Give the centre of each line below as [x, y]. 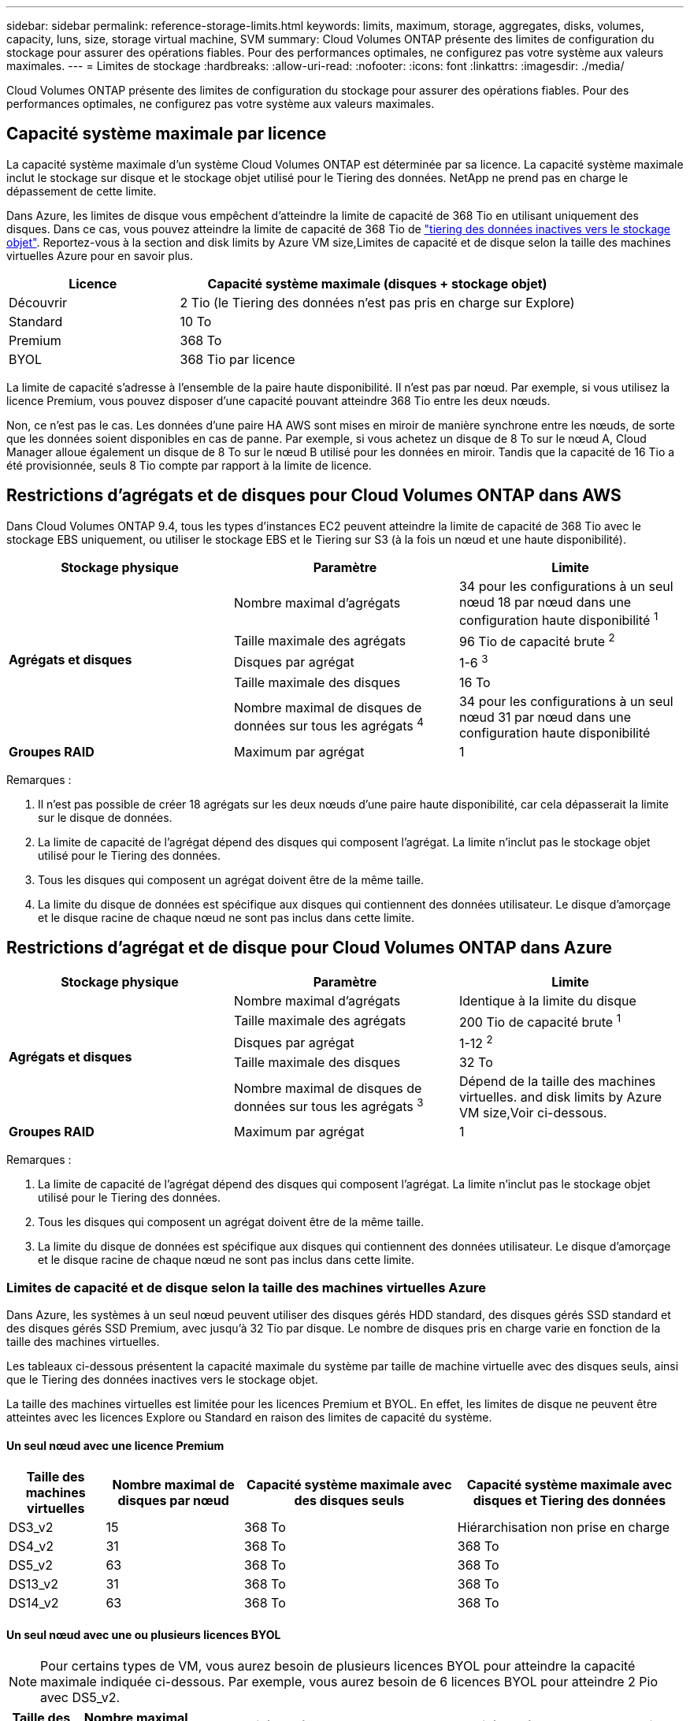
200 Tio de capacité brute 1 [540, 1020]
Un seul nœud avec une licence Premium [115, 1445]
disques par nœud [173, 1501]
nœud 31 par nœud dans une [545, 717]
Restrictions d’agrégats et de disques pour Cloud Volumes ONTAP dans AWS [314, 496]
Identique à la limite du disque [547, 1000]
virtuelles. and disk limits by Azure [560, 1097]
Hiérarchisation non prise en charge [564, 1528]
